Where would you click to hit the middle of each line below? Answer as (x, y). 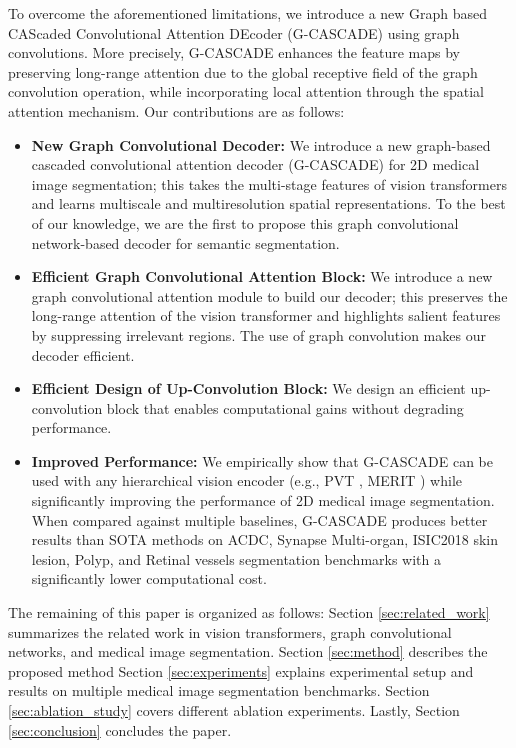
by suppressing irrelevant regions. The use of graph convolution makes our (258, 334)
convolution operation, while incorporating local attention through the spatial (246, 91)
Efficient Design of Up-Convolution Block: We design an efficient (248, 388)
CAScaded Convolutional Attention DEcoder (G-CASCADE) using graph (234, 32)
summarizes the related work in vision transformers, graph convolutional (230, 631)
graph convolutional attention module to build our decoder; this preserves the (269, 295)
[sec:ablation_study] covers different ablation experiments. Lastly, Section (234, 710)
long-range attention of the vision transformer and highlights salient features (266, 315)
